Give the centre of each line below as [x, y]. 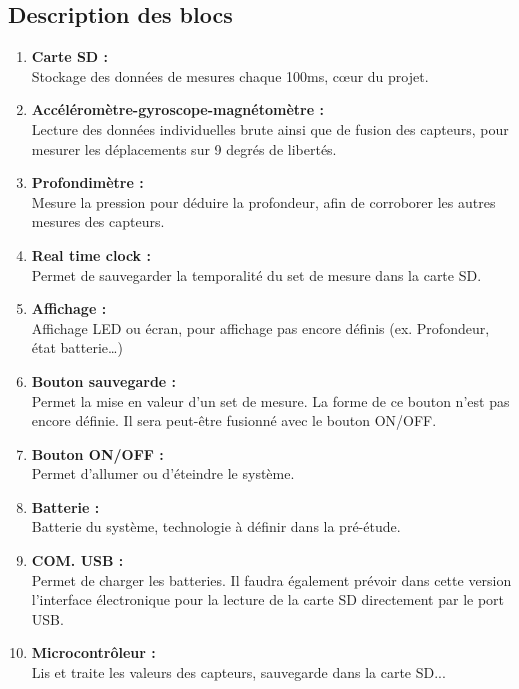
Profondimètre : [87, 182]
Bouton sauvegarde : [104, 380]
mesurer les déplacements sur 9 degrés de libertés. [184, 148]
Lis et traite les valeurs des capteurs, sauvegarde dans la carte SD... [238, 672]
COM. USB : [77, 560]
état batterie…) [77, 347]
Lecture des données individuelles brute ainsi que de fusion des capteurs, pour [270, 128]
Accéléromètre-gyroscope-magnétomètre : [177, 109]
